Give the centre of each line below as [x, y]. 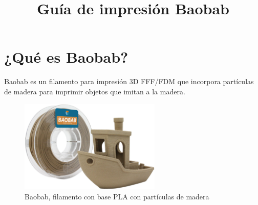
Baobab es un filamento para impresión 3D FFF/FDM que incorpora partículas [129, 81]
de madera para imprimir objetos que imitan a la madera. [95, 91]
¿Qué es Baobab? [66, 57]
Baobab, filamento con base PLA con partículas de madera [117, 196]
